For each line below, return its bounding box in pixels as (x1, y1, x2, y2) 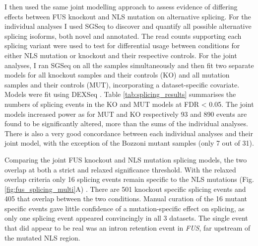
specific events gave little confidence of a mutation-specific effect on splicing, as (4, 203, 245, 213)
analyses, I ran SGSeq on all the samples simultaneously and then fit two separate (4, 60, 254, 70)
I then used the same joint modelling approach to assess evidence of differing (4, 1, 238, 11)
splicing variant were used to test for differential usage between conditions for (4, 40, 240, 51)
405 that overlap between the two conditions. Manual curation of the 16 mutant (4, 193, 247, 204)
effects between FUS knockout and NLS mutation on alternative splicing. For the (4, 11, 251, 21)
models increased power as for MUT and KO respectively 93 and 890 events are (4, 108, 247, 119)
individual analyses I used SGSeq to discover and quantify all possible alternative (4, 21, 252, 31)
